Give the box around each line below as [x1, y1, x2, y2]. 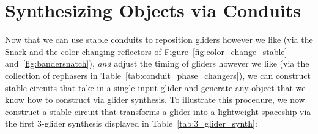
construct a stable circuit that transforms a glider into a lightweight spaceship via [5, 105, 311, 117]
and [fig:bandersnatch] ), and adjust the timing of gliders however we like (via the [5, 57, 309, 70]
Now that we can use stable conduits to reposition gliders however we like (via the [5, 33, 313, 46]
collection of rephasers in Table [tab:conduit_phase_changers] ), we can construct [5, 69, 311, 81]
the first [5, 117, 35, 130]
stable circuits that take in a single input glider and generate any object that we [5, 81, 306, 94]
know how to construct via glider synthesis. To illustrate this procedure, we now [5, 93, 305, 106]
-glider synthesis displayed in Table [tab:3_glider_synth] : [42, 117, 257, 130]
